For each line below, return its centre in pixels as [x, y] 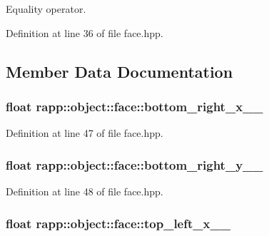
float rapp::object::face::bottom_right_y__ [134, 164]
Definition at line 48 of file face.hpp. [85, 191]
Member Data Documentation [120, 71]
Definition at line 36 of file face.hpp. [85, 32]
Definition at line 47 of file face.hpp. [85, 133]
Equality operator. [46, 9]
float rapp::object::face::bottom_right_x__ [134, 106]
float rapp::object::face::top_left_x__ [118, 223]
